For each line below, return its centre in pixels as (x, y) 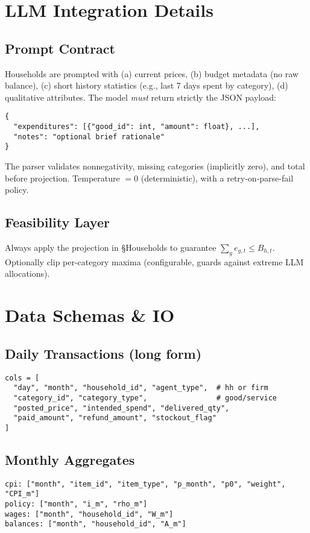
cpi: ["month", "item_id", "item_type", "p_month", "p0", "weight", (145, 484)
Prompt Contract (60, 48)
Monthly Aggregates (70, 459)
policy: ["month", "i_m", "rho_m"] (76, 504)
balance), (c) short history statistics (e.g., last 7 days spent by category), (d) (147, 85)
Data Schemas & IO (90, 315)
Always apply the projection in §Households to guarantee (111, 247)
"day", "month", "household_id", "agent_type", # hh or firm (141, 388)
